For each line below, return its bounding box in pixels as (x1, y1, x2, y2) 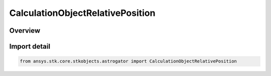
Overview (9, 26, 41, 35)
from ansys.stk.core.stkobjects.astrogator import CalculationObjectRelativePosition (20, 59, 237, 64)
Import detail (9, 42, 50, 51)
